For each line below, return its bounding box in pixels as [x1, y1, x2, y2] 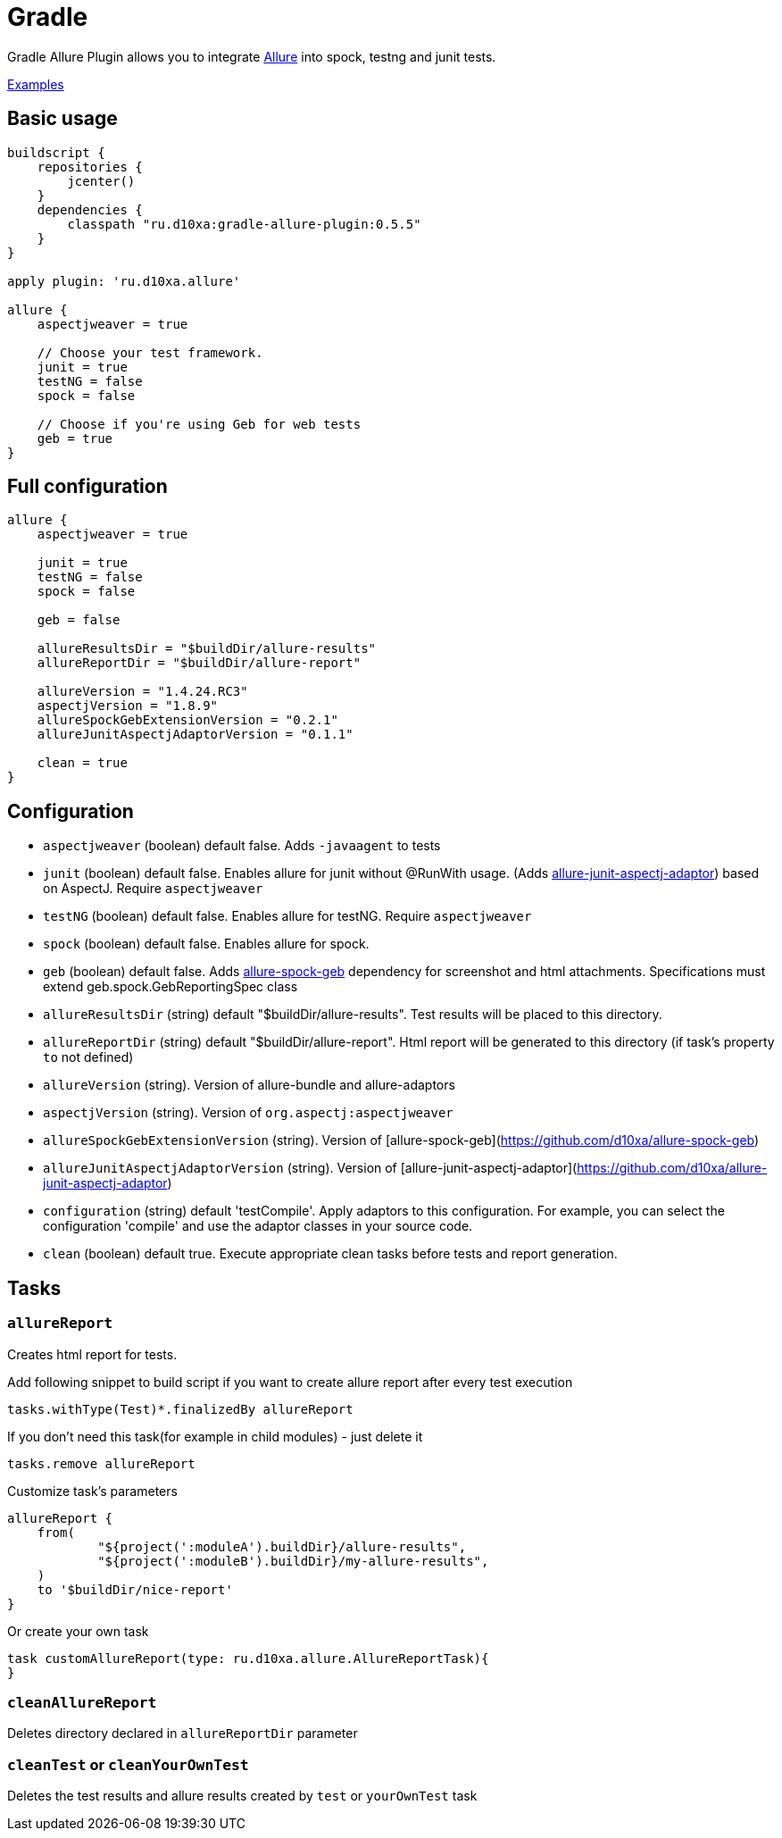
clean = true [37, 756, 128, 771]
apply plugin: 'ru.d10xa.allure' [7, 273, 241, 288]
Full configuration [7, 475, 168, 498]
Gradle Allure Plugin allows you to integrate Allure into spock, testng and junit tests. [7, 48, 496, 64]
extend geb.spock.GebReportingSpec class [43, 979, 298, 995]
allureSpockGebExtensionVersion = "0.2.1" [37, 713, 338, 728]
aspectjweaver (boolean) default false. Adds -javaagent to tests [43, 838, 441, 854]
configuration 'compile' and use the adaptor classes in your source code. [43, 1218, 473, 1234]
